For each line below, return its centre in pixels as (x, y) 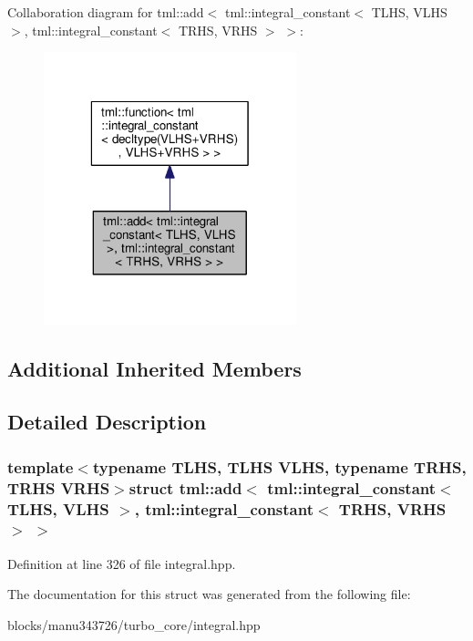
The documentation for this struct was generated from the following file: (209, 594)
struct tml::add (185, 487)
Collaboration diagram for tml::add (106, 12)
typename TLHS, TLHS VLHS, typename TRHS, (279, 466)
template (41, 466)
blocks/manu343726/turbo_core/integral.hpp (134, 624)
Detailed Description (107, 422)
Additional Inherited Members (154, 368)
